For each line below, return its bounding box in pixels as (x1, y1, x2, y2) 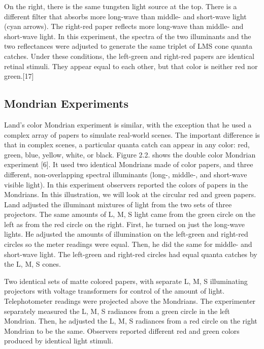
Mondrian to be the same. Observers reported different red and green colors (4, 325, 240, 336)
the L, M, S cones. (4, 259, 61, 269)
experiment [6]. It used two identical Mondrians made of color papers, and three (4, 159, 253, 170)
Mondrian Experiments (4, 96, 128, 111)
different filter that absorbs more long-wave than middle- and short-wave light (4, 11, 247, 21)
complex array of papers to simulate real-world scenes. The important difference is (4, 129, 260, 140)
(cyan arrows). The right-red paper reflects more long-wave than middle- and (4, 21, 244, 31)
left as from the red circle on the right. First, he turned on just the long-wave (4, 218, 245, 229)
